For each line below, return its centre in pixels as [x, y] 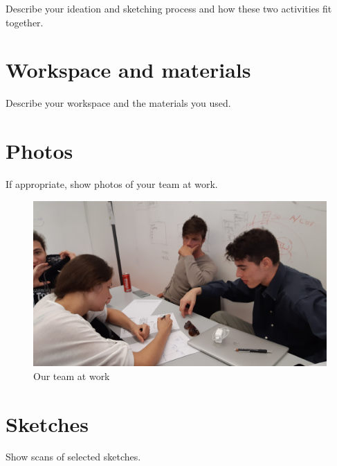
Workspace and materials [128, 70]
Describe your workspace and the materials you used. [118, 103]
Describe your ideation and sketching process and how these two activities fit [169, 8]
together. [25, 22]
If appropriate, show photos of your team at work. [112, 184]
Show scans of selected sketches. [73, 457]
